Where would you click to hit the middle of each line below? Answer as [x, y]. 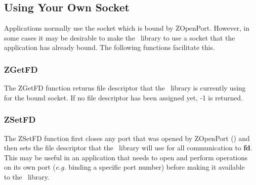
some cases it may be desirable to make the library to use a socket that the [120, 37]
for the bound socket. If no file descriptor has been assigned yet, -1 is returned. [124, 97]
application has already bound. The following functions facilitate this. [109, 47]
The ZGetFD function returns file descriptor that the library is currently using [125, 88]
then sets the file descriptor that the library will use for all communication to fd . [128, 148]
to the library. [27, 176]
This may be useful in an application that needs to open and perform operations [126, 157]
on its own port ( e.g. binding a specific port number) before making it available [124, 167]
